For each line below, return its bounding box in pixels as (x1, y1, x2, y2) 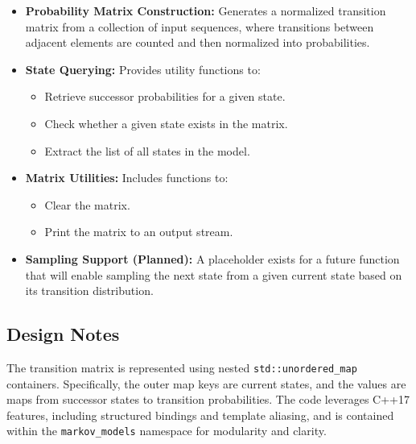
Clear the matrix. (44, 196, 130, 213)
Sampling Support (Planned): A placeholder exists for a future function (25, 250, 400, 267)
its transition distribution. (25, 282, 154, 299)
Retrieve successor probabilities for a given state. (44, 88, 286, 105)
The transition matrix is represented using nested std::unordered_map (6, 359, 357, 376)
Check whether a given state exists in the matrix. (44, 114, 288, 131)
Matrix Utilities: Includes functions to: (25, 169, 229, 186)
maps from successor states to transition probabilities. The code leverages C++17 (6, 391, 410, 408)
